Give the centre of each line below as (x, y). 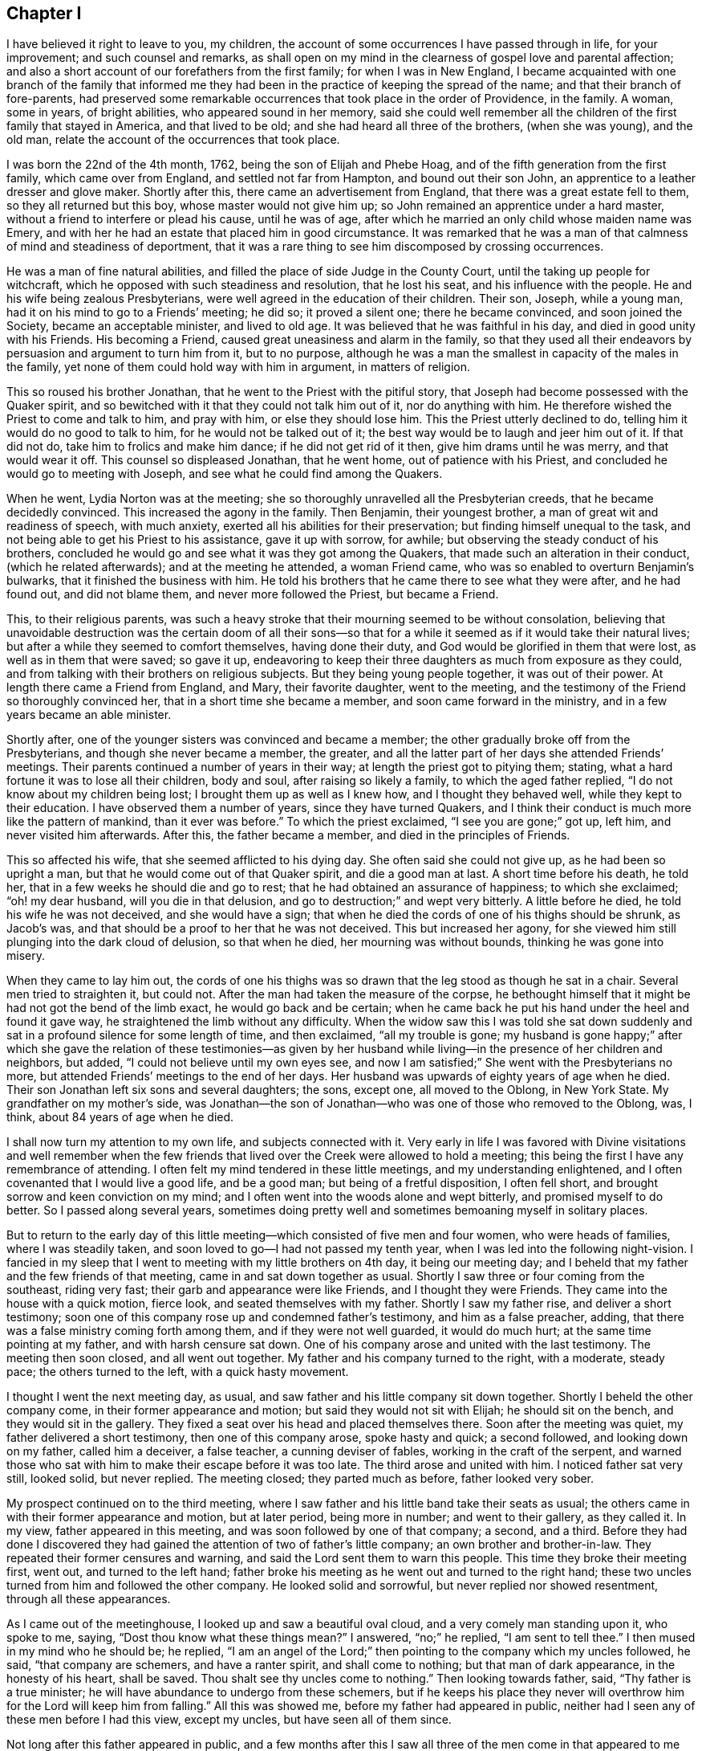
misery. (26, 956)
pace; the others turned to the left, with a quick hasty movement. (178, 1372)
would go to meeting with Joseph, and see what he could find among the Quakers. (225, 474)
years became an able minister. (89, 715)
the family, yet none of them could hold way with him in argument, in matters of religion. (239, 367)
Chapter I (44, 13)
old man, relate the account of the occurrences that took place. (173, 140)
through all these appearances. (89, 1599)
